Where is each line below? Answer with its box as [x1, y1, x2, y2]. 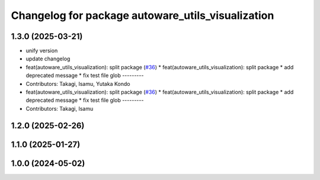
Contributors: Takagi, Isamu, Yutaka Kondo [25, 80, 130, 87]
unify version [25, 47, 58, 54]
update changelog [25, 55, 71, 62]
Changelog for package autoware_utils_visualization [11, 9, 274, 22]
